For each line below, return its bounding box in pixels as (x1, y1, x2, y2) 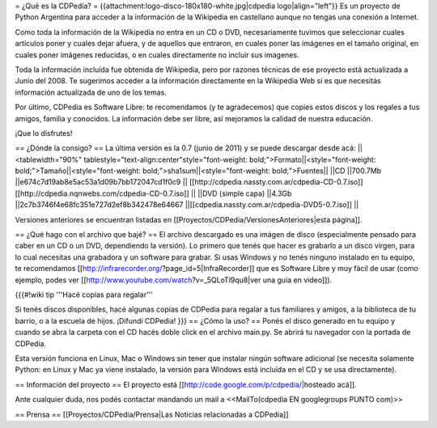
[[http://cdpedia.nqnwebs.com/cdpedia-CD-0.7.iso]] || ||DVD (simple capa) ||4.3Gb (15, 189, 292, 198)
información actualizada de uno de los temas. (15, 87, 168, 97)
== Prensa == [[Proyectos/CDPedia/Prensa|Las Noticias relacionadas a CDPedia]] (15, 409, 289, 419)
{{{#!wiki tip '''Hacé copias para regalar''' (15, 290, 154, 299)
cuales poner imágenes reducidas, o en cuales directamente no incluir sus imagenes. (15, 49, 299, 60)
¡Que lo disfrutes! (15, 128, 73, 138)
